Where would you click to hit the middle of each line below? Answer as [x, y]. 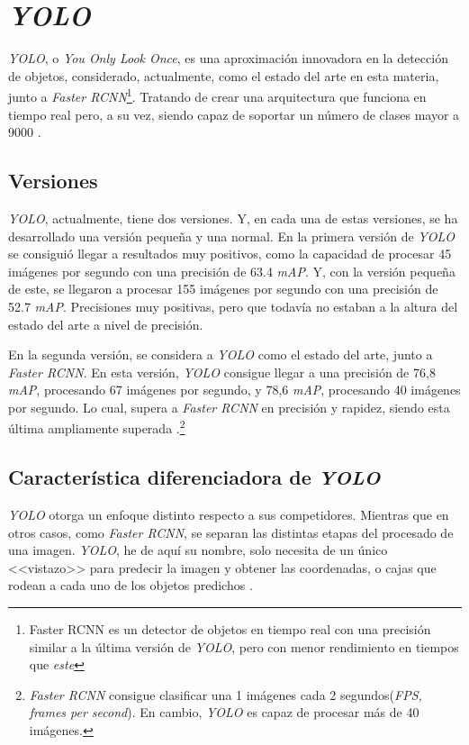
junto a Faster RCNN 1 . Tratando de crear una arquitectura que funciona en [217, 95]
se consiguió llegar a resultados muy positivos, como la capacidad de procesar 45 [230, 254]
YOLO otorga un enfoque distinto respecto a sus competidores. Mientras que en [229, 514]
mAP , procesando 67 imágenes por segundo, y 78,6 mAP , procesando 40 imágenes [234, 390]
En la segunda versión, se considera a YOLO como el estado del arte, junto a [221, 354]
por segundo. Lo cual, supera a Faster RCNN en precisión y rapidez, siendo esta [229, 407]
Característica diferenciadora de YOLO [194, 477]
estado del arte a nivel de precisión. [106, 324]
